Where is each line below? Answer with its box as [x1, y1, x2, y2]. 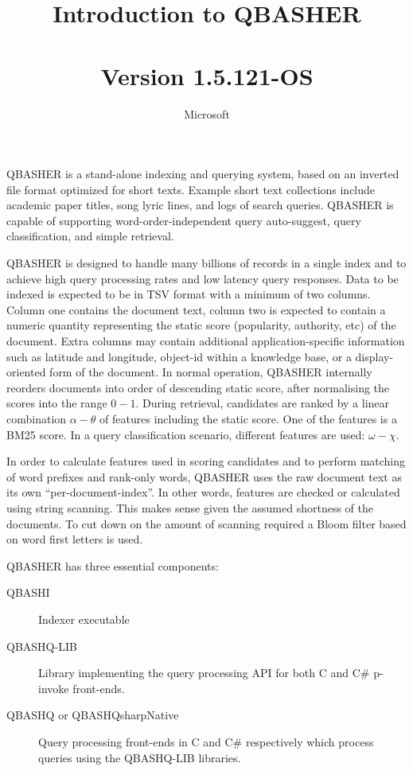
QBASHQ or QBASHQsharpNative [6, 707, 179, 723]
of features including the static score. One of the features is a [99, 411, 397, 426]
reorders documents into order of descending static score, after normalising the [6, 379, 390, 395]
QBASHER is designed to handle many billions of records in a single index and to [6, 255, 407, 271]
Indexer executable [38, 610, 130, 627]
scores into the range [6, 395, 107, 411]
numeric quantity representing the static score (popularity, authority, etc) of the [6, 317, 396, 333]
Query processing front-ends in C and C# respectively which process [38, 733, 374, 750]
